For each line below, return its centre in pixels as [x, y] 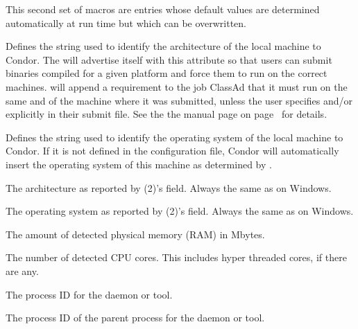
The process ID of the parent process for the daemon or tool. [135, 318]
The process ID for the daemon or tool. [89, 294]
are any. [22, 270]
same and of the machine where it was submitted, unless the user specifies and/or [179, 100]
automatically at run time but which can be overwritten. [126, 23]
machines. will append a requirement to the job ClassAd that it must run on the [177, 86]
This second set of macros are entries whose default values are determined [163, 9]
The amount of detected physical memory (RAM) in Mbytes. [135, 234]
